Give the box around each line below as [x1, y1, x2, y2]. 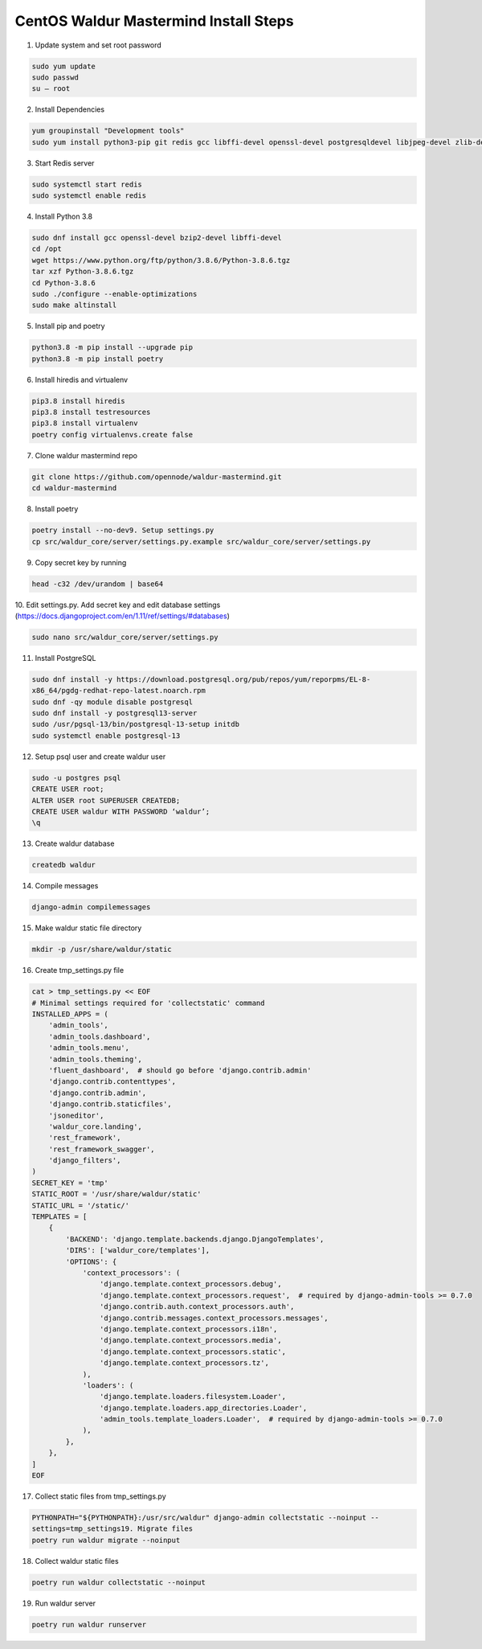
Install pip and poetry [35, 322, 105, 331]
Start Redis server [35, 158, 95, 168]
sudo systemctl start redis [31, 179, 142, 189]
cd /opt [31, 244, 62, 253]
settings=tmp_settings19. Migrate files [31, 1524, 193, 1533]
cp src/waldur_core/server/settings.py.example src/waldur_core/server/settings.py [31, 537, 371, 546]
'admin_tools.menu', [48, 1044, 130, 1052]
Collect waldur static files [35, 1556, 120, 1565]
